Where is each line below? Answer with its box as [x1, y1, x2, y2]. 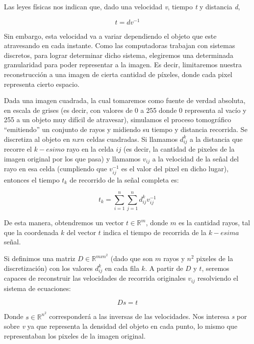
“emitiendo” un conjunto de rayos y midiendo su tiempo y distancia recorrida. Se [4, 124, 248, 134]
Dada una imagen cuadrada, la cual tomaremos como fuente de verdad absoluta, [4, 95, 246, 106]
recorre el [4, 144, 32, 154]
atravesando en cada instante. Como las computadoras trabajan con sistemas [4, 40, 235, 51]
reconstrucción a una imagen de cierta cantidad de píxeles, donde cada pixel [4, 69, 232, 79]
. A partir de [145, 263, 183, 273]
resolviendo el [197, 273, 238, 283]
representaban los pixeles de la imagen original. [4, 330, 146, 341]
